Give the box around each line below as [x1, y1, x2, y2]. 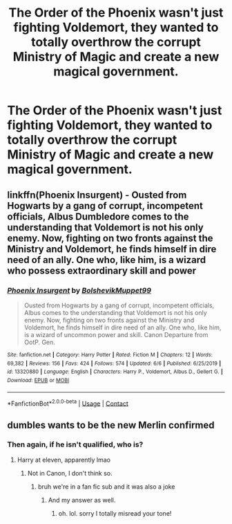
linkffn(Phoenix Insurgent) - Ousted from [7, 189, 187, 201]
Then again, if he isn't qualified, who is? [7, 440, 144, 449]
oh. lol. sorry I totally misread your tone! [58, 509, 172, 517]
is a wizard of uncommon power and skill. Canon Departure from [23, 330, 209, 338]
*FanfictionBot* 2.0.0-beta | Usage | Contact [7, 398, 129, 408]
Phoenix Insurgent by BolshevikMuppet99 [7, 285, 152, 295]
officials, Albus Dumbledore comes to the [7, 210, 189, 222]
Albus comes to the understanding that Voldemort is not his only [23, 308, 207, 316]
